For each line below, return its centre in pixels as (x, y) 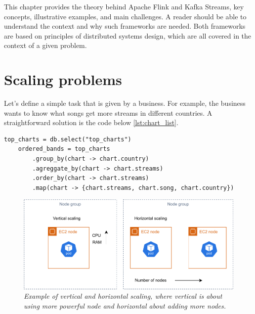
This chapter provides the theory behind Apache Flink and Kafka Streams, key (124, 6)
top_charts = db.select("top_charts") (68, 139)
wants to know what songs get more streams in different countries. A (108, 112)
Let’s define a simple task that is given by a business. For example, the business (125, 103)
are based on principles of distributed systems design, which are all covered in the (128, 35)
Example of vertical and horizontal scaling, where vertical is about (123, 296)
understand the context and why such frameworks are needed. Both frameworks (125, 26)
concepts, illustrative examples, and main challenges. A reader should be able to (125, 16)
